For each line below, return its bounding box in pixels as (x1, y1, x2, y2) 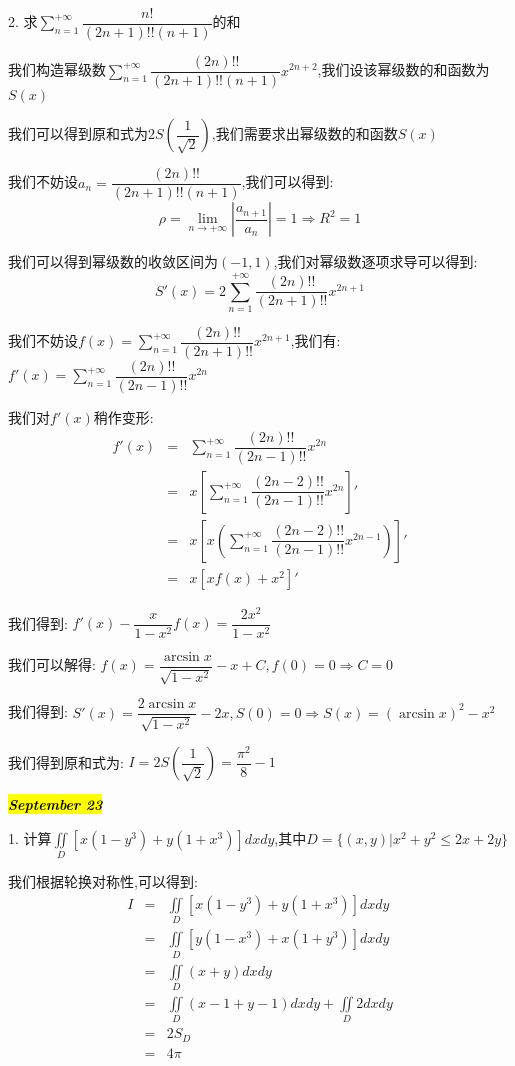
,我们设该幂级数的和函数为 (317, 59, 490, 80)
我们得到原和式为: (8, 751, 124, 772)
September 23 (8, 794, 103, 815)
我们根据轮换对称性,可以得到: (8, 871, 198, 892)
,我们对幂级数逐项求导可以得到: (273, 251, 478, 272)
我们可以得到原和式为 (8, 123, 148, 144)
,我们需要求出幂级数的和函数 (211, 123, 398, 144)
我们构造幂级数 (8, 59, 106, 80)
